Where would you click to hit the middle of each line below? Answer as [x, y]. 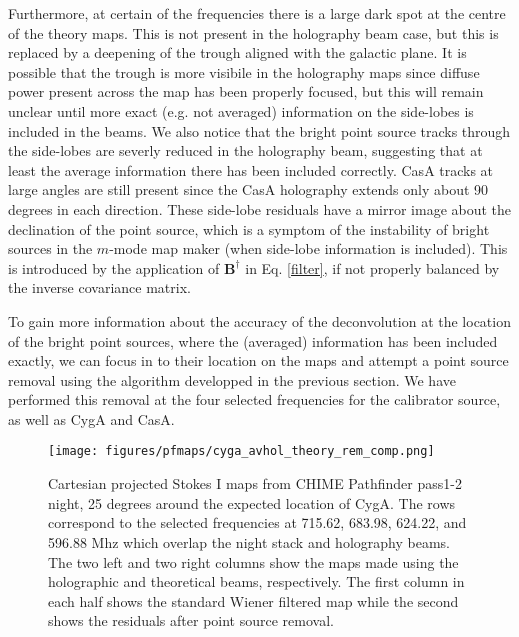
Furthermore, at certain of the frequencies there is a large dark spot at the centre [257, 13]
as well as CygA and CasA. [91, 418]
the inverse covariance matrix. [99, 287]
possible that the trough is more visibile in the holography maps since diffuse [244, 71]
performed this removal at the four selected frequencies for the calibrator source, [254, 399]
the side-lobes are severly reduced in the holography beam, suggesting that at [245, 150]
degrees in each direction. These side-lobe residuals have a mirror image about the [260, 208]
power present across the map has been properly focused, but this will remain [246, 91]
